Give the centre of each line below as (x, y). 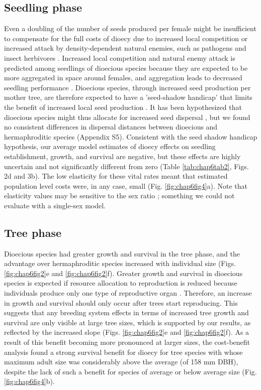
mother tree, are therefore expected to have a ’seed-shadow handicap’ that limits (128, 97)
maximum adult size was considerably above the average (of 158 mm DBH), (121, 362)
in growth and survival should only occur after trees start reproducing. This (121, 302)
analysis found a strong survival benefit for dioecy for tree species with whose (123, 352)
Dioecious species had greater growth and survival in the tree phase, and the (122, 253)
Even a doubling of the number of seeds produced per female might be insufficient (130, 28)
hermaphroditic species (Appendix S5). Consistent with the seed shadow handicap (131, 136)
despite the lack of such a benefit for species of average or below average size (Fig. (130, 371)
